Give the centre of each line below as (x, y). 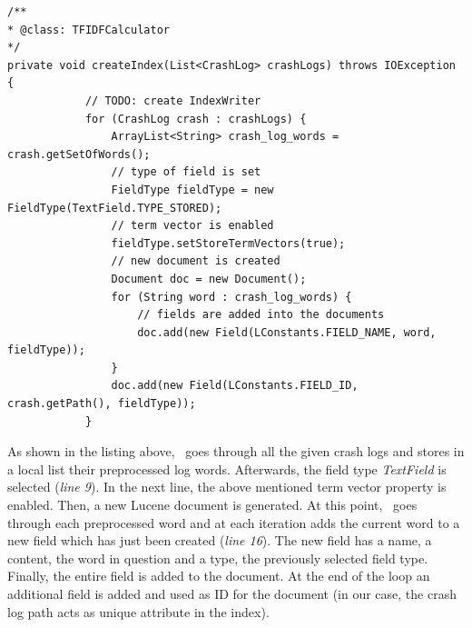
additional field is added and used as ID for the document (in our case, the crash (232, 593)
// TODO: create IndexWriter (173, 100)
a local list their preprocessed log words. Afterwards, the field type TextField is (227, 469)
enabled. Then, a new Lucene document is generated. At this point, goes (212, 505)
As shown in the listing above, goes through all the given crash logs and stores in (236, 451)
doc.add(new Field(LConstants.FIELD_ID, (235, 386)
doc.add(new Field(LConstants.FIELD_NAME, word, (287, 332)
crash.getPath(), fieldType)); (102, 404)
